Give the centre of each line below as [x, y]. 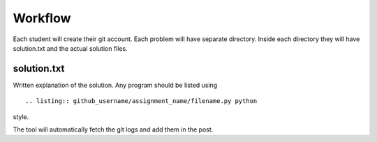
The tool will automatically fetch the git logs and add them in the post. [113, 129]
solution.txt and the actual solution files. [71, 48]
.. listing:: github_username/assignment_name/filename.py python [141, 101]
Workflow [42, 18]
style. [21, 117]
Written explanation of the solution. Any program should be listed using [115, 85]
